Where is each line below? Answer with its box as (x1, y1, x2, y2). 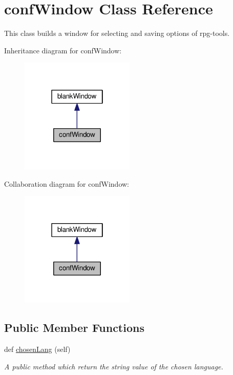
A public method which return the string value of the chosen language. (4, 361, 223, 371)
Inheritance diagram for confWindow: (4, 45, 122, 55)
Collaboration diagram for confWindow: (4, 178, 130, 189)
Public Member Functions (4, 320, 144, 335)
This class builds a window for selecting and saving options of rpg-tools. (4, 28, 230, 38)
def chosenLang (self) (4, 344, 71, 354)
